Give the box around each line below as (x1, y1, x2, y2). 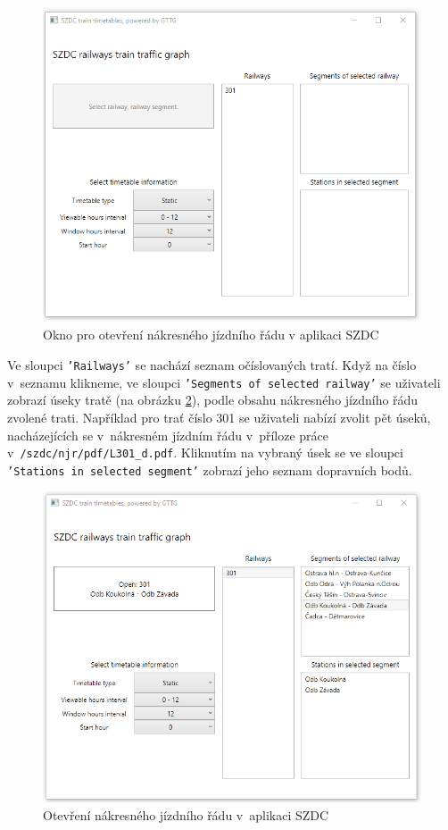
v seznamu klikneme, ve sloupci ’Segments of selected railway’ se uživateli (7, 373, 441, 391)
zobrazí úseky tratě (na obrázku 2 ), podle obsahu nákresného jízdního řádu (7, 390, 419, 409)
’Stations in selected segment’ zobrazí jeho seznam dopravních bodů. (7, 460, 412, 479)
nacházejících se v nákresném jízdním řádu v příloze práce (7, 425, 329, 444)
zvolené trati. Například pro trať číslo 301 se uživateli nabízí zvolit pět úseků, (7, 407, 431, 426)
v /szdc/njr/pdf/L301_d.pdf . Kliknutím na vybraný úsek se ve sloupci (7, 443, 403, 462)
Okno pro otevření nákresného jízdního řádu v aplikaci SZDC (43, 325, 379, 344)
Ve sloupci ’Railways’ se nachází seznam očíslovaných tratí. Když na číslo (7, 356, 417, 374)
